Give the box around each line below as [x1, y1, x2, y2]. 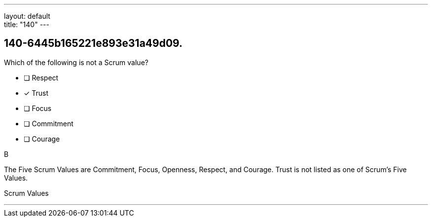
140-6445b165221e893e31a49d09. [4, 37, 183, 50]
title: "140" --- [4, 20, 49, 29]
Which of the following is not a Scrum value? [4, 58, 148, 67]
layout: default [4, 12, 50, 20]
